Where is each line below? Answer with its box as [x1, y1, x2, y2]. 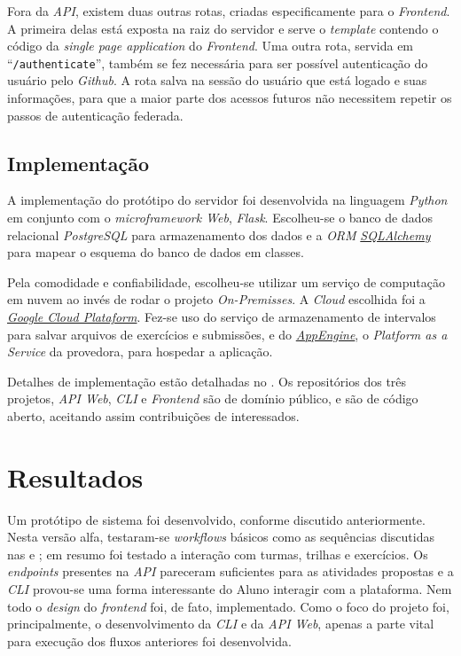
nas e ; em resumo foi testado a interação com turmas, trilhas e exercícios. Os [7, 544, 428, 563]
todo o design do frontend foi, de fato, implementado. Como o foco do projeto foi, [7, 597, 449, 615]
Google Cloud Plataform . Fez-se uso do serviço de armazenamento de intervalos [7, 307, 436, 325]
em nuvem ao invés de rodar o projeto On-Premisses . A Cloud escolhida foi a [7, 290, 426, 308]
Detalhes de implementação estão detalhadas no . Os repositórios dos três [7, 371, 407, 390]
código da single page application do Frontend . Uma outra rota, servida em [7, 36, 414, 55]
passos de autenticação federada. [7, 105, 184, 124]
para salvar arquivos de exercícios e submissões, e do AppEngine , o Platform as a [7, 324, 448, 343]
